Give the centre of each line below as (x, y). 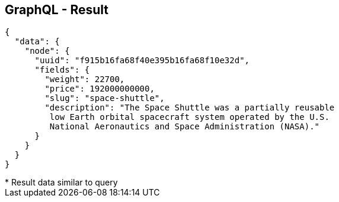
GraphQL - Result (57, 10)
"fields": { (62, 70)
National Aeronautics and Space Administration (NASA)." (185, 127)
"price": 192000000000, (100, 89)
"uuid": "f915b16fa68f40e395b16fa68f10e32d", (142, 61)
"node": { (47, 51)
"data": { (37, 42)
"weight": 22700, (85, 79)
